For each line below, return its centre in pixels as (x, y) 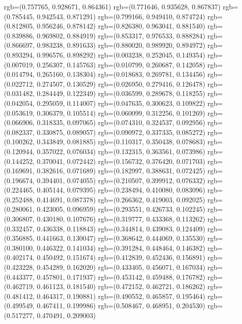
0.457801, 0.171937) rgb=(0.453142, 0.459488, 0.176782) (121, 276)
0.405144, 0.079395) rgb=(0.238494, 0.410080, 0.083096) (121, 190)
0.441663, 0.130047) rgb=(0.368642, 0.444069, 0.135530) (121, 238)
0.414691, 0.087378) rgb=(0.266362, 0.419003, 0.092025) (121, 199)
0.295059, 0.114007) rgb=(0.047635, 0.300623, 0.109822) (121, 103)
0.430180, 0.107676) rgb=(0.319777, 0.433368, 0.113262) (121, 219)
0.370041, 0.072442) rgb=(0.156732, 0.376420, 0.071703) (121, 161)
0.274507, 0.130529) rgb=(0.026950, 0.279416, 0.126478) (121, 83)
